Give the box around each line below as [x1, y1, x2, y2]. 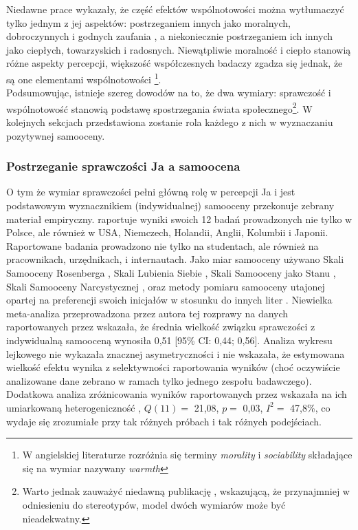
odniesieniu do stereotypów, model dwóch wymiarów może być [22, 497, 286, 511]
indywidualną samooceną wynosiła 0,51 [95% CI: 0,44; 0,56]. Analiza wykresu [6, 333, 333, 347]
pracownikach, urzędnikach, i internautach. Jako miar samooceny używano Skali [6, 252, 344, 266]
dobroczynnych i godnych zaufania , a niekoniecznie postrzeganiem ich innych [6, 29, 333, 43]
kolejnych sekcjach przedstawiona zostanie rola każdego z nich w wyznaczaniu [6, 115, 333, 129]
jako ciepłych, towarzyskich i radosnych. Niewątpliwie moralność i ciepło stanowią [6, 42, 351, 56]
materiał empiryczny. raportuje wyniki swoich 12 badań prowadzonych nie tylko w [6, 211, 353, 226]
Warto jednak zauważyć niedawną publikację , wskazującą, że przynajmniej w [22, 484, 350, 498]
